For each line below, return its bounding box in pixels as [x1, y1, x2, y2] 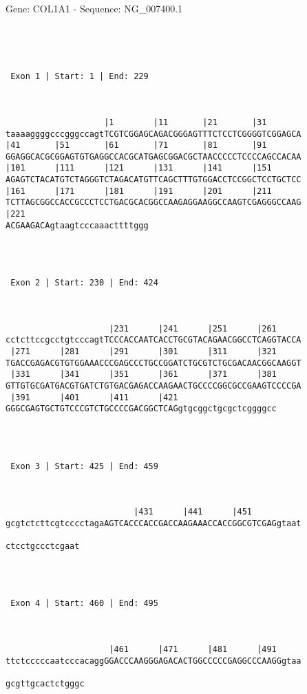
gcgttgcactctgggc [6, 679, 85, 688]
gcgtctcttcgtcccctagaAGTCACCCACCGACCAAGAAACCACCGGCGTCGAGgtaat [6, 518, 301, 528]
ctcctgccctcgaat [6, 541, 80, 552]
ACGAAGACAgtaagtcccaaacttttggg [6, 220, 149, 230]
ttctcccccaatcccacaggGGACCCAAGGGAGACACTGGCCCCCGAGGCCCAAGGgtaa [6, 655, 301, 666]
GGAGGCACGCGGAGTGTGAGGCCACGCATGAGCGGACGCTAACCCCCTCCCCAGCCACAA [6, 151, 301, 162]
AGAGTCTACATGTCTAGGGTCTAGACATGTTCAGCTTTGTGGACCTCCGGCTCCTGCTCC [6, 175, 301, 185]
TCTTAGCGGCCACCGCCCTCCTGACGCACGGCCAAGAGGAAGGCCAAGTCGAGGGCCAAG [6, 197, 301, 208]
